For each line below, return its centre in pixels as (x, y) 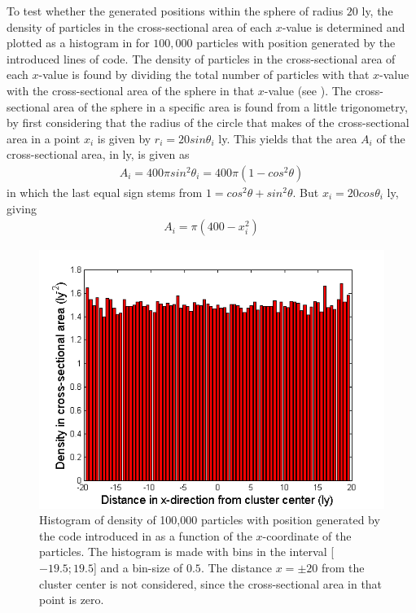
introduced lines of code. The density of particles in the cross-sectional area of (201, 58)
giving (22, 208)
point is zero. (72, 600)
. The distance (236, 567)
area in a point (44, 138)
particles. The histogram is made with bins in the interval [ (187, 552)
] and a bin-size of (138, 567)
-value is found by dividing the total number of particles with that (204, 74)
